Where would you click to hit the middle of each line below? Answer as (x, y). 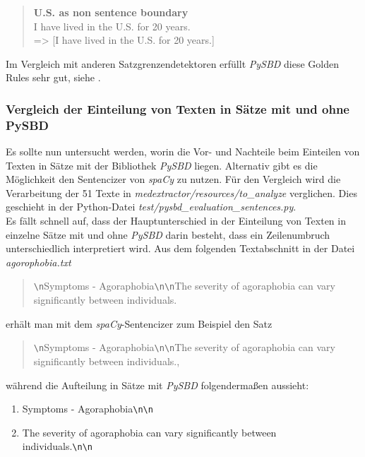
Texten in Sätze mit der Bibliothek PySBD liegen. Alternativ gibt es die (162, 165)
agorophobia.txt (38, 262)
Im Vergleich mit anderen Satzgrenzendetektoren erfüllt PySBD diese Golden (172, 63)
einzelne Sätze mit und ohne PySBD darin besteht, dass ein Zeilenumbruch (168, 234)
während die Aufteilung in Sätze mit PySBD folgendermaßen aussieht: (157, 385)
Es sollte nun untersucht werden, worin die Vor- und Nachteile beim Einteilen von (183, 152)
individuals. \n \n (57, 446)
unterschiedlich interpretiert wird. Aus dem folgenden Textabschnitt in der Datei (180, 248)
